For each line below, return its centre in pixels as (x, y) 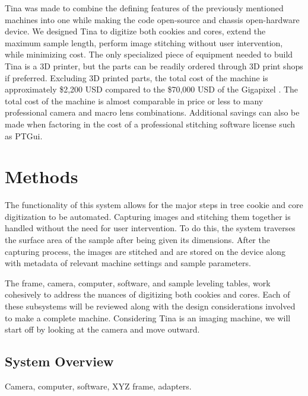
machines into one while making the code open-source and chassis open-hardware (152, 19)
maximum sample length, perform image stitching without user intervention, (144, 42)
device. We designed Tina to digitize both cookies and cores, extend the (135, 31)
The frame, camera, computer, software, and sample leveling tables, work (138, 282)
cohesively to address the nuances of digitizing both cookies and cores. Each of (147, 294)
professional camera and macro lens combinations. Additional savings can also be (152, 112)
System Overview (59, 361)
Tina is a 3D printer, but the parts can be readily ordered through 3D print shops (154, 66)
